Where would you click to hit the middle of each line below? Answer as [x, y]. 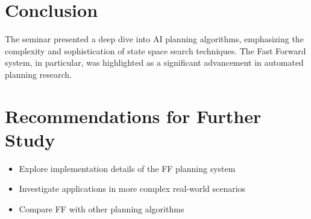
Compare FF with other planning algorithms [102, 209]
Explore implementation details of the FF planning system [127, 168]
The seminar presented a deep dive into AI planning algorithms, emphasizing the [154, 39]
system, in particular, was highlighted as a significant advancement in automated [154, 62]
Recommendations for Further [133, 116]
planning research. [39, 74]
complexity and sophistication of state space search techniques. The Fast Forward [155, 50]
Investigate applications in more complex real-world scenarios [132, 189]
